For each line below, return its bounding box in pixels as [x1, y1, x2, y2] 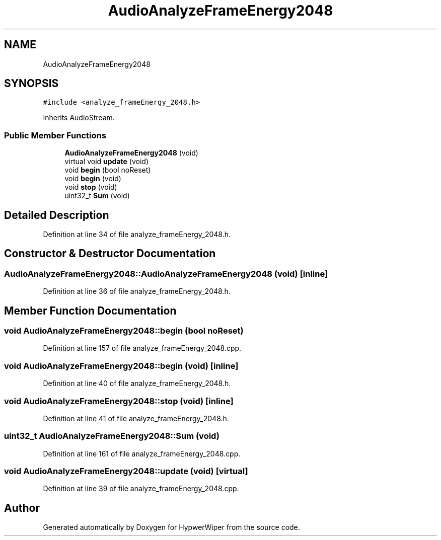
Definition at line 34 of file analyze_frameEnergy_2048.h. [43, 230, 231, 239]
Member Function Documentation [4, 304, 177, 317]
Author [4, 501, 40, 514]
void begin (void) [64, 174, 121, 183]
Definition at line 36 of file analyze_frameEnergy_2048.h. [43, 287, 231, 296]
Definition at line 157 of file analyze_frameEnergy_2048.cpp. [43, 344, 242, 353]
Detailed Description [4, 208, 109, 221]
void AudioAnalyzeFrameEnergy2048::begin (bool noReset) [4, 326, 244, 336]
